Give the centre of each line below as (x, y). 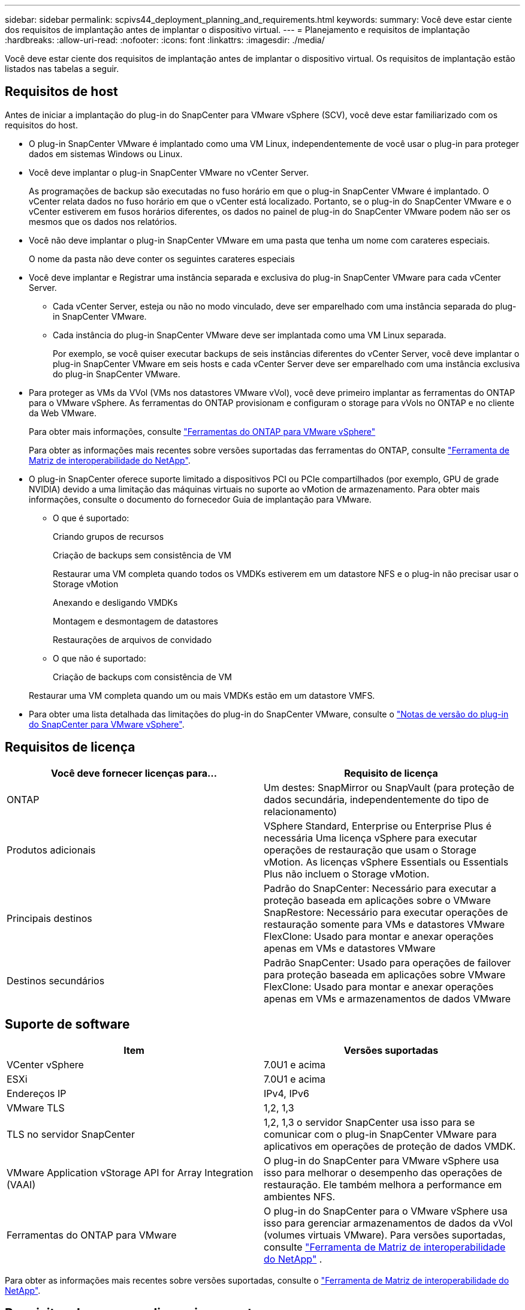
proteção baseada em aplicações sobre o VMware (377, 900)
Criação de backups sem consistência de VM (142, 555)
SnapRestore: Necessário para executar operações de (386, 912)
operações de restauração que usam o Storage (370, 850)
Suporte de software (67, 1024)
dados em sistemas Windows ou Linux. (106, 154)
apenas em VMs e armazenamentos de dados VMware (387, 998)
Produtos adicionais (51, 850)
